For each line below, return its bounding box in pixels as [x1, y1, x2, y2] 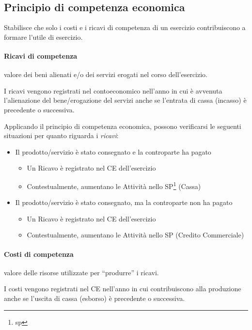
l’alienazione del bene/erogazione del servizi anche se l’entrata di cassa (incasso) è [4, 95, 247, 105]
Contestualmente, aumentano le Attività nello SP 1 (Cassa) [27, 179, 201, 191]
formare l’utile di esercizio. [4, 31, 83, 42]
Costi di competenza [4, 249, 74, 259]
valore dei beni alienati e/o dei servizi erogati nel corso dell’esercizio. [4, 69, 207, 79]
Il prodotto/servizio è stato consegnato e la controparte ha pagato [15, 146, 211, 157]
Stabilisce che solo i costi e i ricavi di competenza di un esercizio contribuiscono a [4, 22, 246, 32]
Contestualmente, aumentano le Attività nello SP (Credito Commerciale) [27, 230, 244, 240]
